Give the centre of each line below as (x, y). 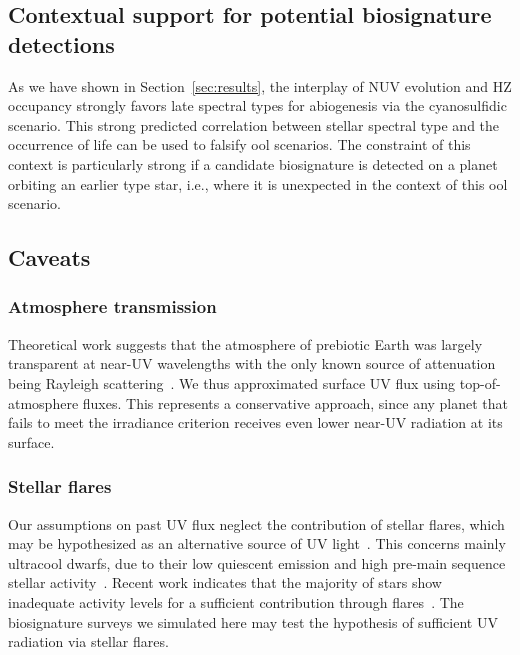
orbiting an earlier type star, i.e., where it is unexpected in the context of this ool (258, 183)
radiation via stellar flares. (88, 641)
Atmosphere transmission (112, 306)
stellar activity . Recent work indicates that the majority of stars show (225, 582)
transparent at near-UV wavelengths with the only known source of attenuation (252, 363)
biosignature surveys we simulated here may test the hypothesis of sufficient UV (253, 621)
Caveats (49, 257)
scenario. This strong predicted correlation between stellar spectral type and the (254, 124)
